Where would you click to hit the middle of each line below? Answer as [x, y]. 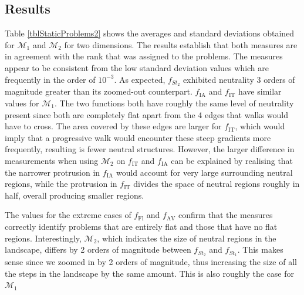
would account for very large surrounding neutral [204, 172]
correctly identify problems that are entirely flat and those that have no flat [141, 226]
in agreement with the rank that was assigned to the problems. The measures [144, 56]
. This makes [260, 249]
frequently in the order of [50, 79]
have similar [260, 91]
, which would [260, 126]
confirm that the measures [226, 215]
